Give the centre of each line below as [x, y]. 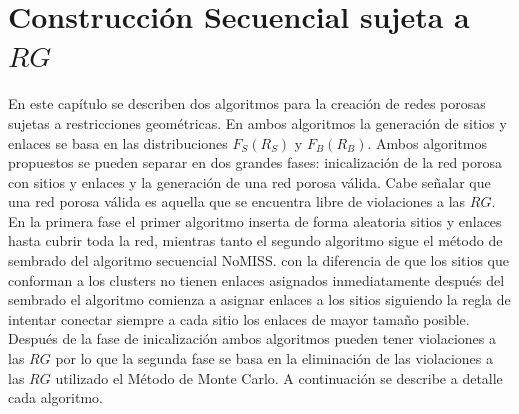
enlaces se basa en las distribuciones [118, 142]
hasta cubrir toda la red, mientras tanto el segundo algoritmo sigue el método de [255, 240]
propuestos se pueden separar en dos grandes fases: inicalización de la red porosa [255, 162]
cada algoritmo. [55, 397]
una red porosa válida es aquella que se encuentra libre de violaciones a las [237, 201]
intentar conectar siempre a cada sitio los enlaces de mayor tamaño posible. [239, 318]
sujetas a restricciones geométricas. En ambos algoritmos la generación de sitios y [257, 122]
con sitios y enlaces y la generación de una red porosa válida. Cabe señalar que [249, 181]
